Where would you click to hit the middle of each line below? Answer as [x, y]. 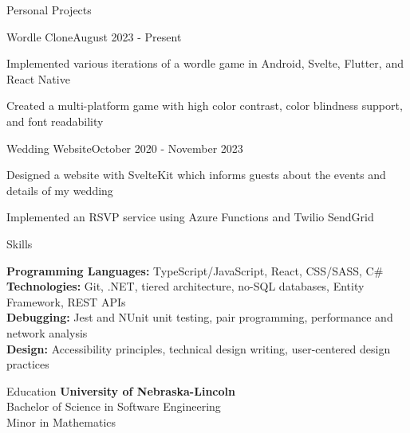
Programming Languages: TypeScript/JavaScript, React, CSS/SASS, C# [195, 270]
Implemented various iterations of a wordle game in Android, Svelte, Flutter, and [205, 63]
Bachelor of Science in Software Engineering [114, 406]
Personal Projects [49, 10]
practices [28, 364]
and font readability [55, 121]
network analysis [47, 332]
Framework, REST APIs [66, 301]
